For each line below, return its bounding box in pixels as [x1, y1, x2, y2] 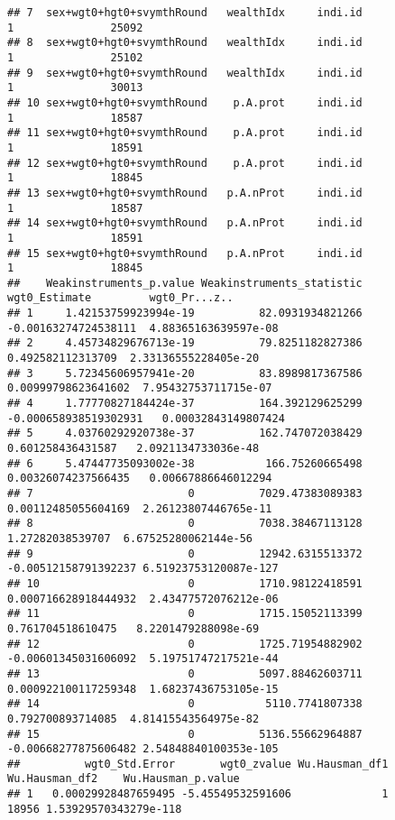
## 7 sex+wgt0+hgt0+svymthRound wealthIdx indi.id [7, 6, 363, 19]
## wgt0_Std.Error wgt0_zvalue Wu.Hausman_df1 [7, 757, 389, 770]
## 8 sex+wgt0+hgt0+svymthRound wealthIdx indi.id [7, 36, 363, 50]
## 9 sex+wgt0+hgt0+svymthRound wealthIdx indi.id [7, 66, 363, 79]
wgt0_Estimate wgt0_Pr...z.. [7, 291, 234, 305]
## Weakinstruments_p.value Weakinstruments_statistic [7, 276, 363, 290]
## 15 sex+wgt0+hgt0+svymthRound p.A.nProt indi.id [7, 246, 363, 260]
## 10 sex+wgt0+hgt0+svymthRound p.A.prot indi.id [7, 96, 363, 109]
